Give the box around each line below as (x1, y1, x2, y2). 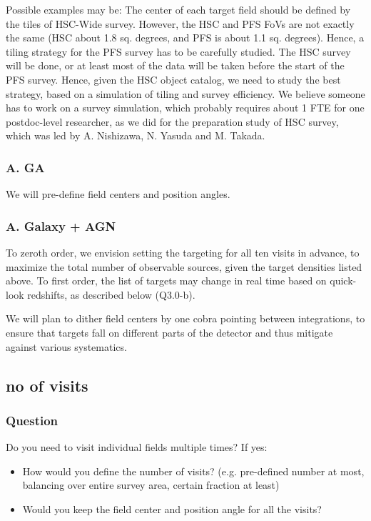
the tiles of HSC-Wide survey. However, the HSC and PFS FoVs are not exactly (6, 16, 355, 31)
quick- (330, 273, 357, 288)
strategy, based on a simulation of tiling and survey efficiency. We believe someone (6, 86, 365, 101)
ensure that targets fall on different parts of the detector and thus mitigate (6, 324, 333, 339)
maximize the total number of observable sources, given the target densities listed (6, 259, 362, 274)
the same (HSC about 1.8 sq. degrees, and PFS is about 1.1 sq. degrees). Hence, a (6, 30, 365, 45)
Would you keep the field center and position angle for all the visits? (22, 501, 322, 516)
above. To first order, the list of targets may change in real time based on (6, 273, 327, 288)
